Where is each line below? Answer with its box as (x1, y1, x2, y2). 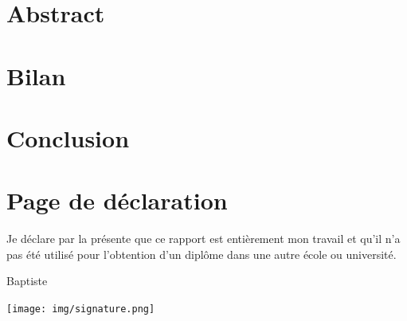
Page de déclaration (6, 184, 228, 217)
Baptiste (6, 272, 48, 289)
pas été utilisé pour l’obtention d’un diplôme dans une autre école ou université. (6, 245, 397, 262)
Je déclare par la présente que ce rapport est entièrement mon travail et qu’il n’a (6, 230, 401, 247)
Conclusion (6, 121, 130, 154)
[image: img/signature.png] (6, 303, 155, 315)
